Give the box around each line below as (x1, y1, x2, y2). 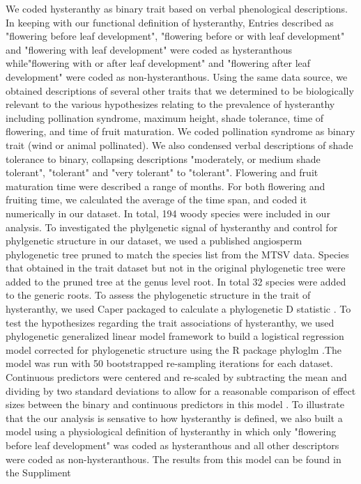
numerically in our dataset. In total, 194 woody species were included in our (6, 205, 330, 220)
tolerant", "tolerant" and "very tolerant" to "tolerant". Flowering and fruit (6, 165, 318, 180)
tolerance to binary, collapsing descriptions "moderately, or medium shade (6, 151, 321, 166)
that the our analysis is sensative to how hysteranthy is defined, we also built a (6, 410, 343, 425)
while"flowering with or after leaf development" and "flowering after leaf (6, 56, 311, 70)
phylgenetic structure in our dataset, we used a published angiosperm (6, 233, 302, 248)
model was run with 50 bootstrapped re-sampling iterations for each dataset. (6, 356, 333, 370)
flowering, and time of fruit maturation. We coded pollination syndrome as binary (6, 124, 355, 139)
